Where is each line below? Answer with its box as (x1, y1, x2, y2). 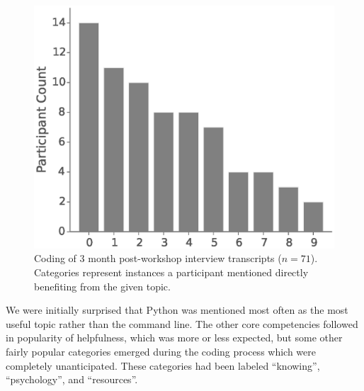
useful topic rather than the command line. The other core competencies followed (6, 316, 358, 331)
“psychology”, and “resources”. (6, 372, 138, 387)
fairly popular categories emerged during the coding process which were (6, 344, 317, 358)
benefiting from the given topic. (34, 278, 171, 293)
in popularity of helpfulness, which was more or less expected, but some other (6, 330, 343, 345)
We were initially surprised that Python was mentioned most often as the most (6, 302, 348, 317)
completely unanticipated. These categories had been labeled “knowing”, (6, 358, 320, 373)
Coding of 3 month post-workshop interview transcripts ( (34, 251, 282, 266)
